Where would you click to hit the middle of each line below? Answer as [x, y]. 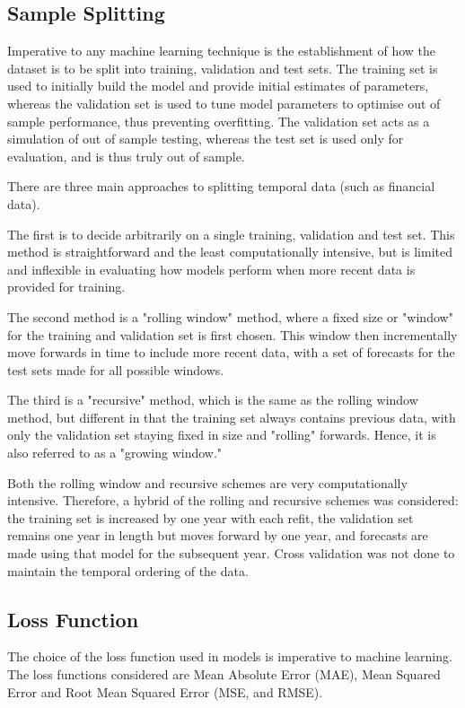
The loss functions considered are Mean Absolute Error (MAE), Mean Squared [224, 674]
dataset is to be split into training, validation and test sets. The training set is [223, 68]
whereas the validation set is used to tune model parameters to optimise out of [224, 103]
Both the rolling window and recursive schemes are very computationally [207, 482]
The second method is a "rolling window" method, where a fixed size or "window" [230, 316]
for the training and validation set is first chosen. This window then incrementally [232, 334]
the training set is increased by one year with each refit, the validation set [211, 517]
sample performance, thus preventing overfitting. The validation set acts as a [219, 121]
